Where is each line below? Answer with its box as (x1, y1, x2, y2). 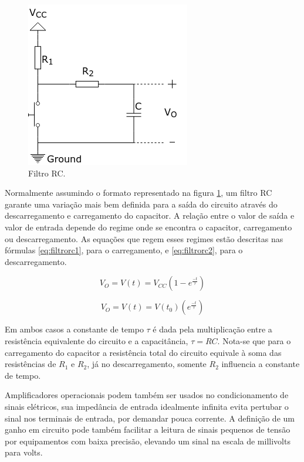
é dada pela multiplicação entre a (153, 323, 272, 335)
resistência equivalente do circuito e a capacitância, (5, 334, 188, 346)
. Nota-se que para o (217, 334, 291, 346)
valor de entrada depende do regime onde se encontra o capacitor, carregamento (5, 220, 292, 233)
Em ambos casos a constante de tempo (5, 323, 144, 335)
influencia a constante (221, 358, 300, 370)
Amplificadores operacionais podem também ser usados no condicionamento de (5, 389, 289, 401)
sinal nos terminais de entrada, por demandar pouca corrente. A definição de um (5, 412, 295, 424)
